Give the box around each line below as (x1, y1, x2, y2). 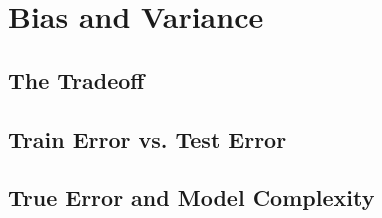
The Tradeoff (8, 64, 145, 95)
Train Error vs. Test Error (8, 123, 287, 154)
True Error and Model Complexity (8, 182, 375, 213)
